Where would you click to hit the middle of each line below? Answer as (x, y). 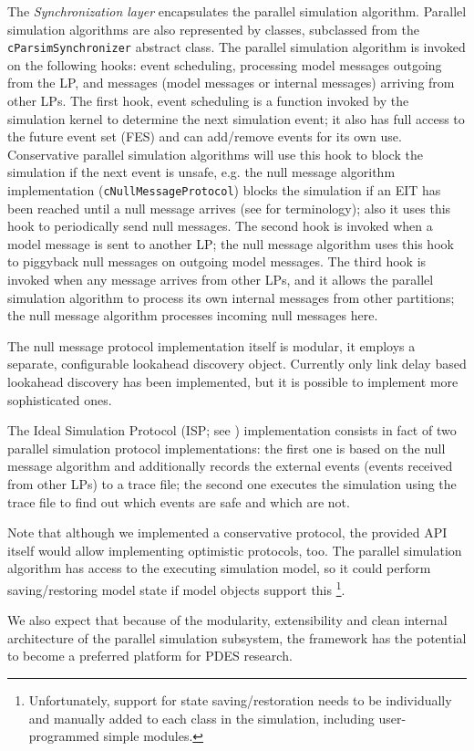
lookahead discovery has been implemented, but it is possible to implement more (233, 381)
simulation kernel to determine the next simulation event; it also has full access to (236, 118)
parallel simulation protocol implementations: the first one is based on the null (227, 448)
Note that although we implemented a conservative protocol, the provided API (227, 532)
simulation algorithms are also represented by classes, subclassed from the (214, 29)
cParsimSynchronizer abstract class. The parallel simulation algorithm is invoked (237, 47)
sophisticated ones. (60, 399)
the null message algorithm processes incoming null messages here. (193, 315)
